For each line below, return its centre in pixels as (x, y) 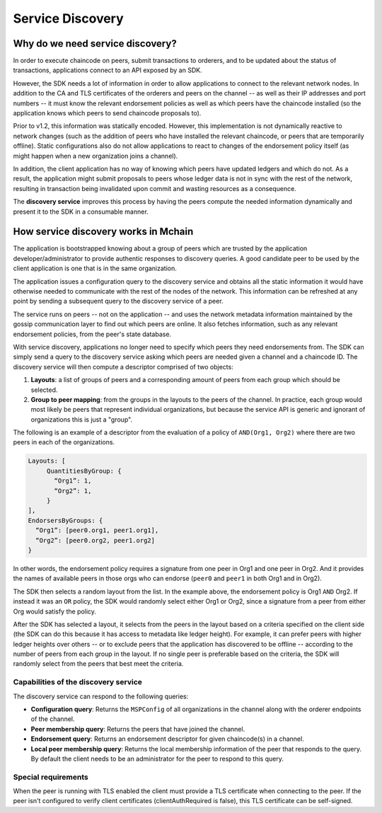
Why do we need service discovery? (95, 44)
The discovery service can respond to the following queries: (101, 696)
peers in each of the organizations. (64, 442)
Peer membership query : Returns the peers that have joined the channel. (138, 729)
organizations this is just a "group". (82, 419)
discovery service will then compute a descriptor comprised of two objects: (123, 367)
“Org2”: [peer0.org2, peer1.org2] (95, 540)
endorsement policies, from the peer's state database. (92, 334)
